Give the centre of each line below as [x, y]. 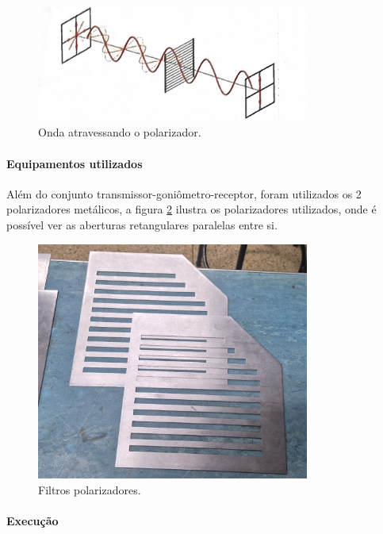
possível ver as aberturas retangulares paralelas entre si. [142, 224]
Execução [33, 520]
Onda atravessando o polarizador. [120, 132]
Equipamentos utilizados [75, 163]
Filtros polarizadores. [90, 489]
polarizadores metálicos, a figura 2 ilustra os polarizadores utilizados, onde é [191, 209]
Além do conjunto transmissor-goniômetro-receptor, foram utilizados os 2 [184, 193]
